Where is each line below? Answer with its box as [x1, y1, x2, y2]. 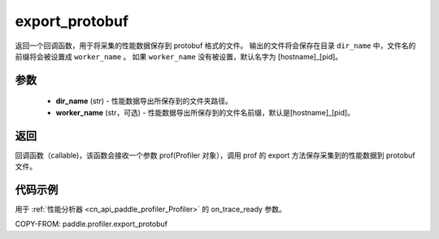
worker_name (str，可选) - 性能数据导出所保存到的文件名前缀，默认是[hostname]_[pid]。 [55, 107, 355, 117]
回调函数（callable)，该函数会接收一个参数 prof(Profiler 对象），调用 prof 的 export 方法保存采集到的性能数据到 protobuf [15, 150, 415, 160]
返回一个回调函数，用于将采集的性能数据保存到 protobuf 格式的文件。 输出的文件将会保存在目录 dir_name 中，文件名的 [15, 41, 416, 50]
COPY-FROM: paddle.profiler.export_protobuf [15, 219, 168, 229]
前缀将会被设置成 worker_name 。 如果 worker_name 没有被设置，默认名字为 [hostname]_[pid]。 [15, 51, 343, 61]
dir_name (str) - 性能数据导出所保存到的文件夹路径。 [55, 96, 233, 106]
